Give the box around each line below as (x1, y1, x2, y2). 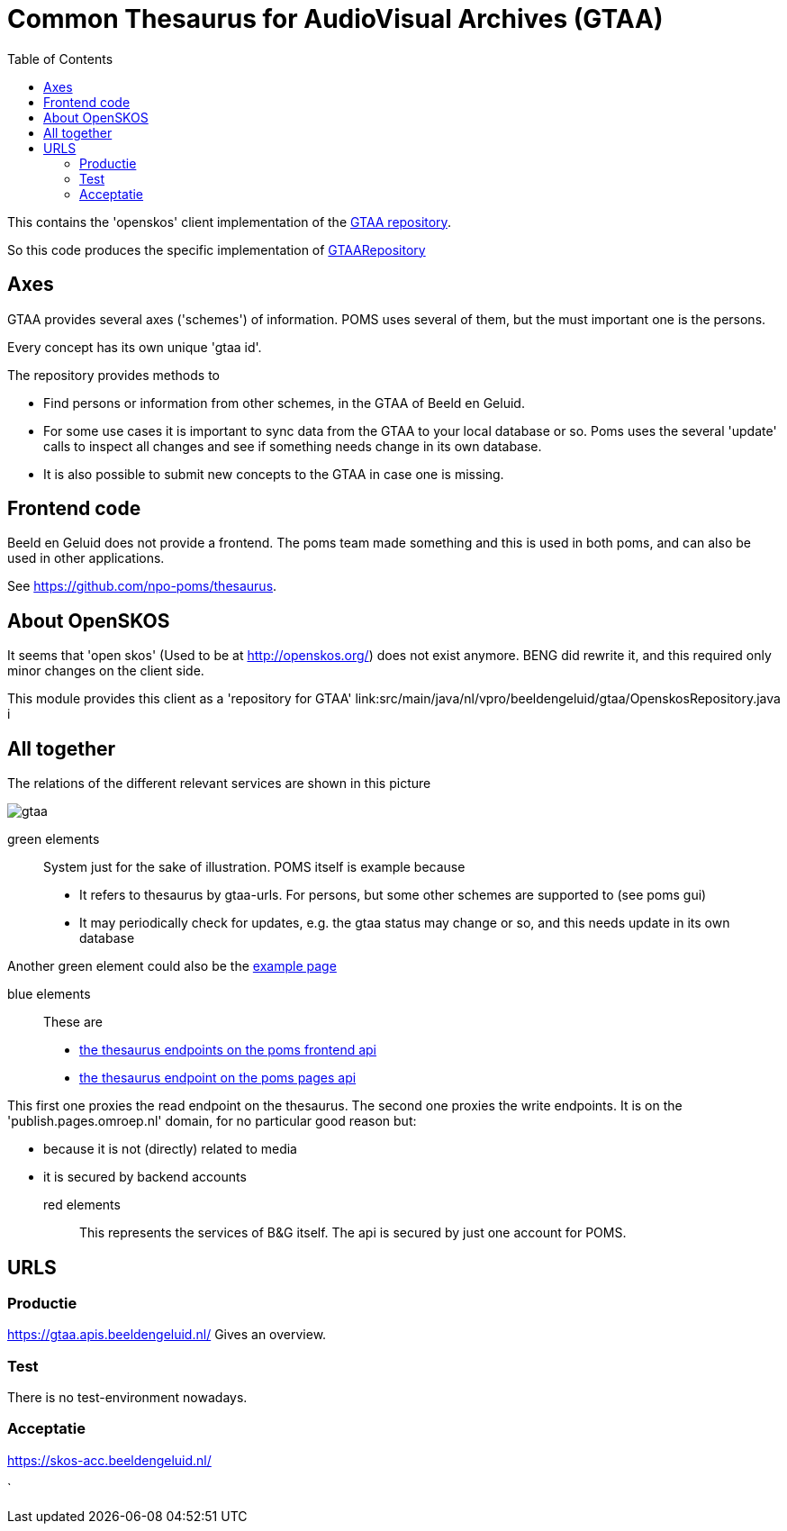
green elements (7, 831, 100, 847)
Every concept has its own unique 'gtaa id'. (7, 339, 262, 355)
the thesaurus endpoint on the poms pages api (79, 1070, 357, 1086)
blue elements (7, 986, 91, 1002)
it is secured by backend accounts (43, 1169, 247, 1185)
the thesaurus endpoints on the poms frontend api (79, 1042, 377, 1058)
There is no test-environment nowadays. (7, 1390, 248, 1406)
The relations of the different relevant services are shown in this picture (7, 775, 431, 792)
